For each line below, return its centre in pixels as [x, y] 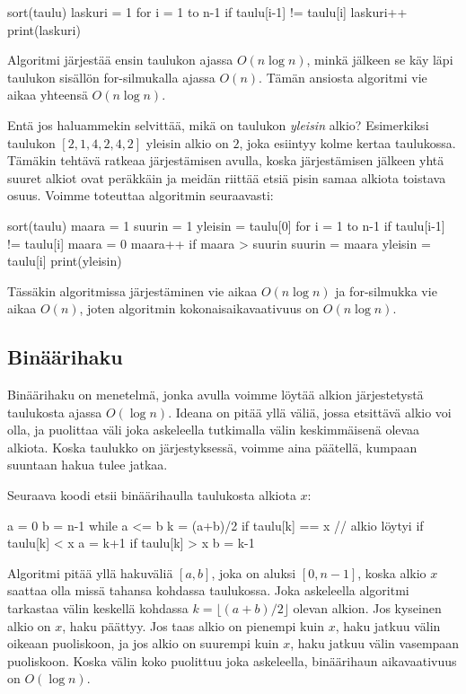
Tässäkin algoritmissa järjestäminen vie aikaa [132, 290]
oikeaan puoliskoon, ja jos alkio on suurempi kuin [143, 643]
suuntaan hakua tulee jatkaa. [88, 465]
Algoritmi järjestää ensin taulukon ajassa [120, 60]
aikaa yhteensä [48, 95]
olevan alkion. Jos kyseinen [367, 608]
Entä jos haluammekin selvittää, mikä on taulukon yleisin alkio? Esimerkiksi [218, 124]
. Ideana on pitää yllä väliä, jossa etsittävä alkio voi [310, 412]
